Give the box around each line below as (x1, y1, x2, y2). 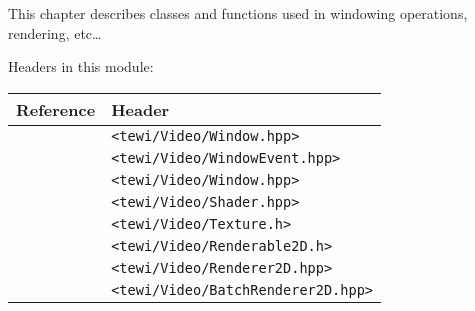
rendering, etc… (8, 22, 102, 43)
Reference (16, 97, 96, 121)
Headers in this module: (8, 56, 154, 77)
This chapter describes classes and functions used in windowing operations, (8, 3, 468, 23)
